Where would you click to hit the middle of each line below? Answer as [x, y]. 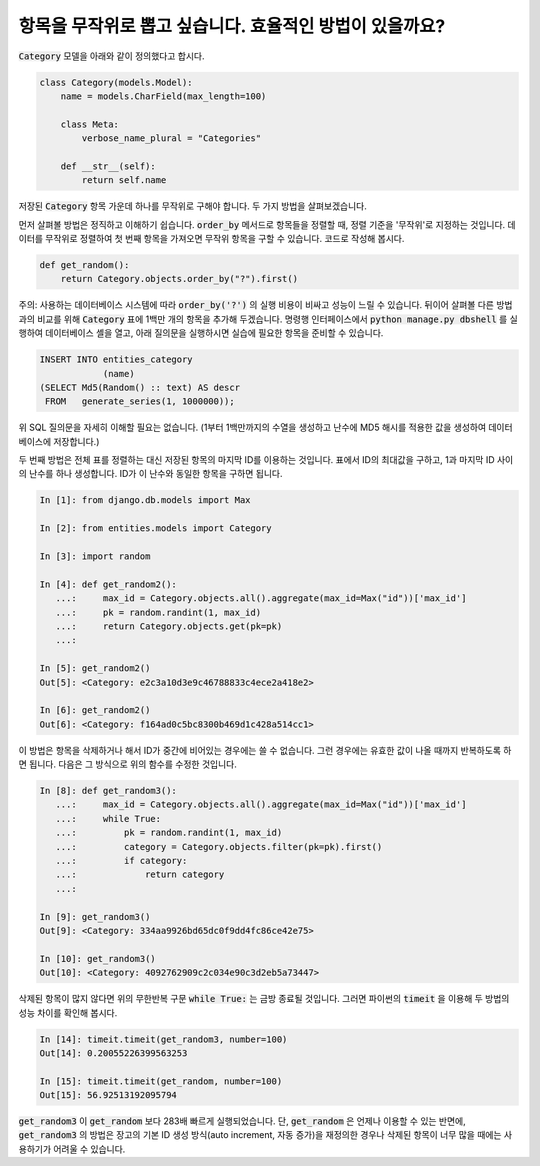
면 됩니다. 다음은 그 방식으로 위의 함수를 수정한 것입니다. [127, 764]
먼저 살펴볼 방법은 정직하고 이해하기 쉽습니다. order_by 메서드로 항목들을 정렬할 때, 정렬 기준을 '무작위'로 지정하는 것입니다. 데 [267, 224]
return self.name [124, 180]
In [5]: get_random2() [95, 668]
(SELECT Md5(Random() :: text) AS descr [139, 387]
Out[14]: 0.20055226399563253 [113, 1053]
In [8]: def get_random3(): [108, 791]
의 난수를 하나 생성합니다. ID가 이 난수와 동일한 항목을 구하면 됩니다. [150, 474]
